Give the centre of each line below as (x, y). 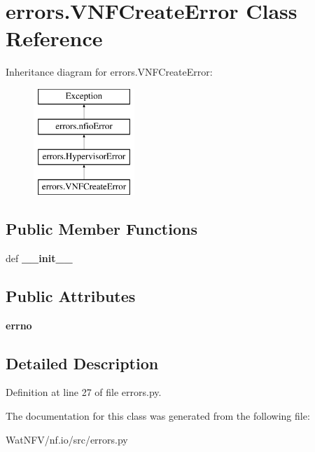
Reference (54, 38)
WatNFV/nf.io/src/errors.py (67, 439)
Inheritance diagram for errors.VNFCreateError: (109, 72)
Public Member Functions (101, 229)
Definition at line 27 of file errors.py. (84, 392)
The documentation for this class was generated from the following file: (158, 416)
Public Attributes (71, 295)
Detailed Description (82, 363)
